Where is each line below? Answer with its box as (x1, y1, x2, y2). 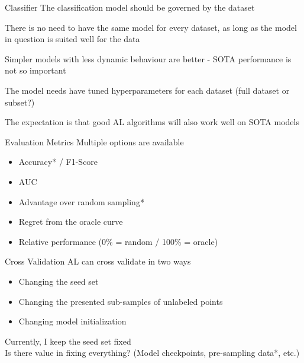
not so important (5, 64, 66, 77)
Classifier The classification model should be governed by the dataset (5, 1, 255, 13)
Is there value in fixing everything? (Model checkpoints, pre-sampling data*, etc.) (5, 346, 300, 359)
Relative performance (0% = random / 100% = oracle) (18, 235, 218, 247)
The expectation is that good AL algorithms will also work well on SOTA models (5, 116, 299, 128)
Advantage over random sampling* (18, 195, 144, 208)
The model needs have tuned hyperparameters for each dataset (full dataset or (5, 84, 290, 96)
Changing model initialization (18, 315, 127, 327)
